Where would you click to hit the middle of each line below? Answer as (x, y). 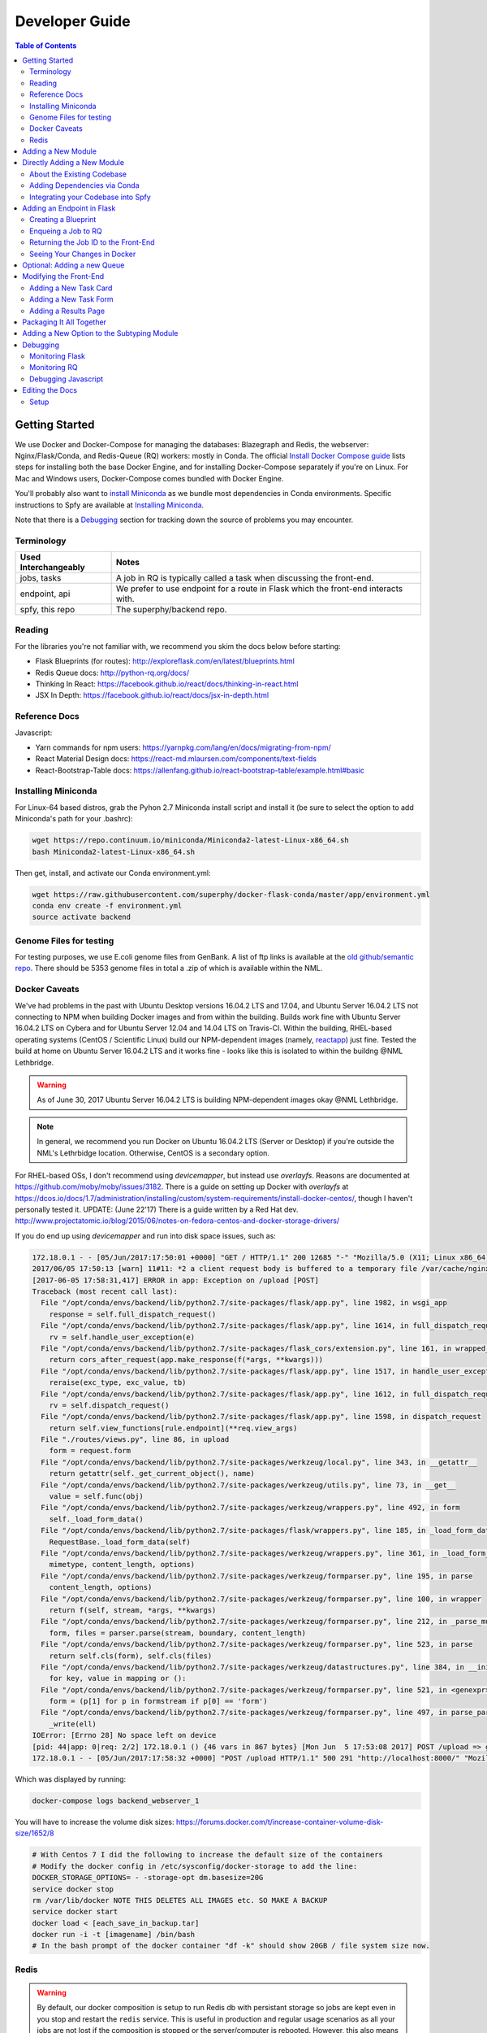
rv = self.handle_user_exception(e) (122, 1337)
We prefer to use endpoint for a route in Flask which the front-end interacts (259, 589)
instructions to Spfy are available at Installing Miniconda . (110, 505)
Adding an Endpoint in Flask (69, 208)
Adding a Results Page (67, 311)
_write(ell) (73, 1724)
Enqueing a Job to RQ (66, 231)
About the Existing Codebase (78, 174)
